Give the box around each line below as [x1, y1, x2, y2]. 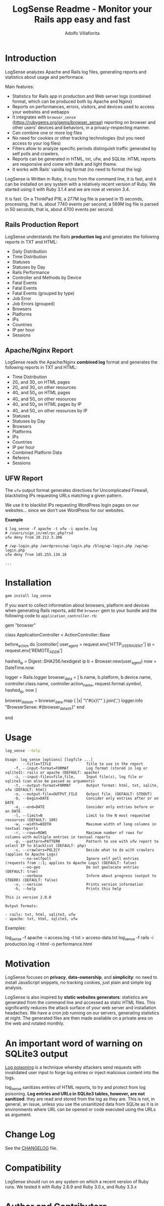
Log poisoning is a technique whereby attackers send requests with [5, 1064, 142, 1070]
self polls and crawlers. [12, 151, 60, 156]
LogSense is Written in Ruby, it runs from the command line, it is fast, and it [5, 176, 157, 181]
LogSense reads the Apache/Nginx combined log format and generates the [5, 359, 158, 365]
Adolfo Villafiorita [65, 30, 100, 36]
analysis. [5, 985, 23, 991]
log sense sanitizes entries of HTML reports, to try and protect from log [5, 1085, 146, 1091]
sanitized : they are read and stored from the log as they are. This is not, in [5, 1096, 155, 1102]
